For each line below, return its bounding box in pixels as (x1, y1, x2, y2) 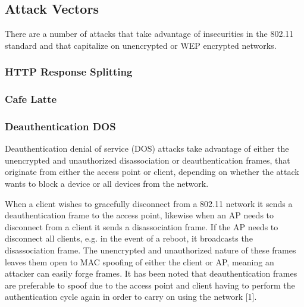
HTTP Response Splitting (5, 64, 133, 79)
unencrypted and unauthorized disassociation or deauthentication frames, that (5, 153, 290, 166)
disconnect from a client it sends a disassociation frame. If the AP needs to (5, 220, 278, 233)
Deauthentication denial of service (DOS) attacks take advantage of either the (5, 142, 289, 155)
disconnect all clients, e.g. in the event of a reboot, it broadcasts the (5, 232, 253, 245)
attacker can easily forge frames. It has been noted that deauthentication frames (5, 267, 297, 280)
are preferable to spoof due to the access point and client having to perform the (5, 278, 295, 291)
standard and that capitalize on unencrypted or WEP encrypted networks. (5, 39, 277, 51)
